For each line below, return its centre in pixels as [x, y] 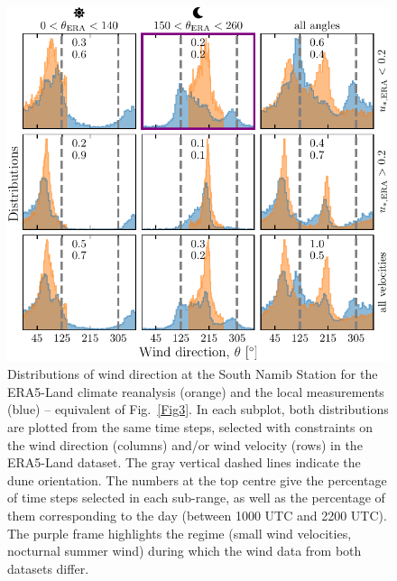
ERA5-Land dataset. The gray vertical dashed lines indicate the [184, 462]
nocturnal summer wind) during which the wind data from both [185, 551]
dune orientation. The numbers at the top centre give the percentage [197, 480]
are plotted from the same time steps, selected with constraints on [190, 427]
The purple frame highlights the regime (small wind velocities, [180, 533]
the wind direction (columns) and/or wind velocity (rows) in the [185, 444]
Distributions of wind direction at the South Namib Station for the [193, 374]
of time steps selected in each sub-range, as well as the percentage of [196, 498]
